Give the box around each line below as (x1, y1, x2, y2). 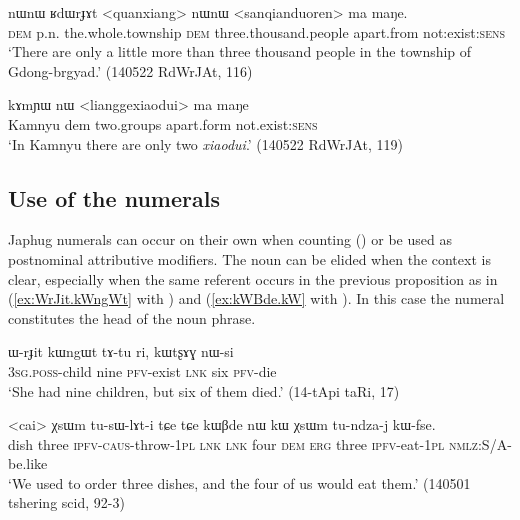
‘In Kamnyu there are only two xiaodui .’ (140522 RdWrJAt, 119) (8, 133, 404, 154)
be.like (8, 453, 48, 474)
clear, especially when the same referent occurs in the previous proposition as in (8, 268, 498, 289)
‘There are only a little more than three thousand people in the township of (8, 41, 472, 62)
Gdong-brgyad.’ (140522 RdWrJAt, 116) (8, 60, 253, 81)
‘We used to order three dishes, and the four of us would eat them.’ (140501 (8, 472, 471, 493)
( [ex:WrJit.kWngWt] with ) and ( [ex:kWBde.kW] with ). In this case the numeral (8, 288, 505, 309)
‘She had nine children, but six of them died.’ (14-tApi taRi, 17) (8, 380, 400, 401)
